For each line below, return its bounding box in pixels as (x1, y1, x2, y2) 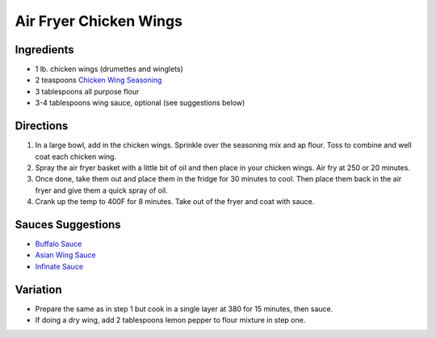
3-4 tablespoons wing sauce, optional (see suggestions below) (35, 98, 245, 108)
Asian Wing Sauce (35, 250, 96, 260)
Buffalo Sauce (35, 239, 82, 248)
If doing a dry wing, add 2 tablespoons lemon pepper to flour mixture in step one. (35, 315, 306, 325)
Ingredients (15, 43, 74, 56)
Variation (15, 282, 62, 296)
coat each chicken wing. (35, 152, 117, 161)
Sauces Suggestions (15, 218, 121, 232)
